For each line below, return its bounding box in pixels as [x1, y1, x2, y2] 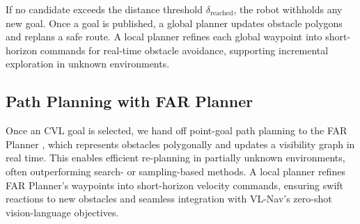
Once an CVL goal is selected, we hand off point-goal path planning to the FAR [6, 123, 347, 138]
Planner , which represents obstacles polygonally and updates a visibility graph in [6, 136, 355, 151]
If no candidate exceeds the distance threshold [6, 2, 203, 16]
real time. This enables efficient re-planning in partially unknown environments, [6, 150, 345, 165]
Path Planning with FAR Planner [6, 90, 253, 112]
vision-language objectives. [6, 205, 119, 219]
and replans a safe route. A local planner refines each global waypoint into [6, 29, 322, 44]
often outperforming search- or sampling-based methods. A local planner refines [6, 163, 345, 178]
